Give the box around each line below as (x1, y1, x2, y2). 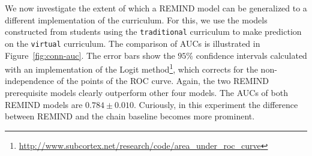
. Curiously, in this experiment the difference (134, 98, 298, 110)
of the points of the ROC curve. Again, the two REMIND (56, 74, 269, 87)
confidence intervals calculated (196, 49, 307, 61)
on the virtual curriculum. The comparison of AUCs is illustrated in (5, 37, 260, 49)
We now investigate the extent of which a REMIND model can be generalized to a (5, 2, 307, 14)
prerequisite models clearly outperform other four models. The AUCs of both (5, 86, 288, 98)
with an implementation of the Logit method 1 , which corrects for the (5, 61, 258, 75)
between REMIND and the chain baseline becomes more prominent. (5, 110, 255, 122)
